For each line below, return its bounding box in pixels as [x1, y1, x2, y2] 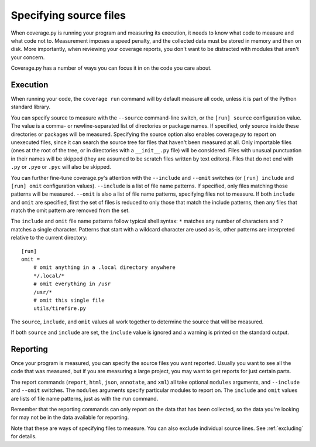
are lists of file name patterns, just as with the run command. [11, 395, 159, 402]
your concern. [11, 53, 45, 61]
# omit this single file [33, 297, 105, 303]
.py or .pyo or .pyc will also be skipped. [11, 163, 111, 170]
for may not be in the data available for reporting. [11, 414, 129, 421]
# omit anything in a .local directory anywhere [33, 264, 176, 271]
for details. [11, 433, 37, 440]
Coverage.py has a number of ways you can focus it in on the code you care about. [11, 64, 212, 71]
